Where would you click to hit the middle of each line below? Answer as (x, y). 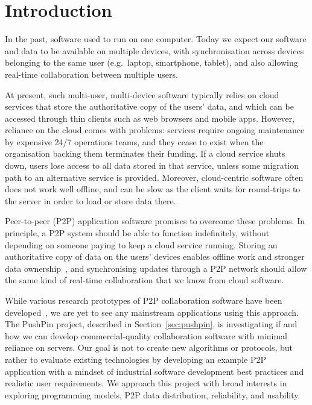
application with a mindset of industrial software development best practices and (154, 371)
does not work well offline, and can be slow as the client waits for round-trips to (153, 189)
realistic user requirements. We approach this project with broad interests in (146, 383)
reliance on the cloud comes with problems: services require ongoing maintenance (155, 130)
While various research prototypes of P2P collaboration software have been (144, 300)
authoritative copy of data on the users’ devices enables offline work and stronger (155, 256)
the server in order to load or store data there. (91, 200)
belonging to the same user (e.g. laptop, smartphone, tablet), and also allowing (151, 62)
